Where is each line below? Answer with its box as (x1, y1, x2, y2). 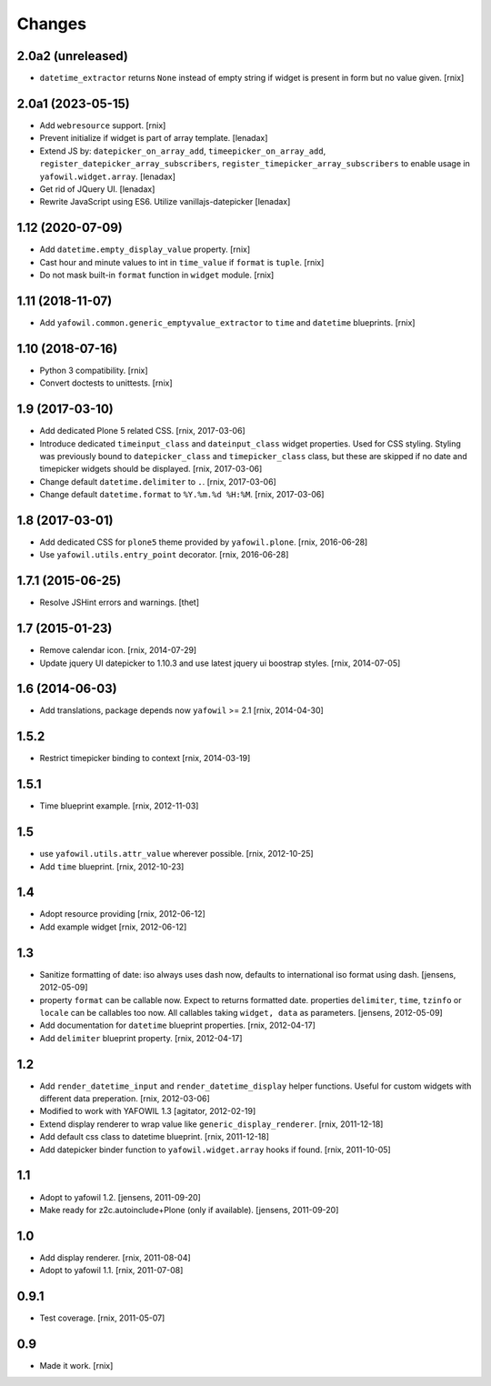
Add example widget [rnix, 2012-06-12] (39, 921, 187, 932)
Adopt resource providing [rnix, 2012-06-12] (39, 909, 206, 919)
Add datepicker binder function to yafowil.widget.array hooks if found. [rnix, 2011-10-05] (39, 1144, 391, 1155)
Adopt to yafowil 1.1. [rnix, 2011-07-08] (39, 1265, 184, 1276)
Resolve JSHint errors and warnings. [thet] (39, 597, 200, 608)
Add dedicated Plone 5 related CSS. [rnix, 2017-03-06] (39, 426, 245, 437)
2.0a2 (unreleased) (16, 48, 129, 64)
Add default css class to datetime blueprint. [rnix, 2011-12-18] (39, 1131, 270, 1142)
